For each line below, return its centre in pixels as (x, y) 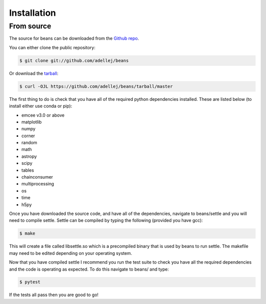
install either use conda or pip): (41, 106)
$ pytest (30, 282)
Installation (33, 13)
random (29, 143)
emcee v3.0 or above (43, 115)
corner (28, 136)
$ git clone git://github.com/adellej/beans (74, 61)
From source (30, 26)
